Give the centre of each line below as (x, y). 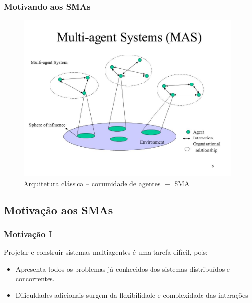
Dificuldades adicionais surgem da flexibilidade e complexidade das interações (132, 295)
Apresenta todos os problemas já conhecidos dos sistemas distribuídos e (123, 269)
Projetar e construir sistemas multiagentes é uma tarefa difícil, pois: (106, 252)
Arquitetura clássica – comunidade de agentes (92, 183)
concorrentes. (35, 278)
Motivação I (28, 234)
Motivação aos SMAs (59, 209)
